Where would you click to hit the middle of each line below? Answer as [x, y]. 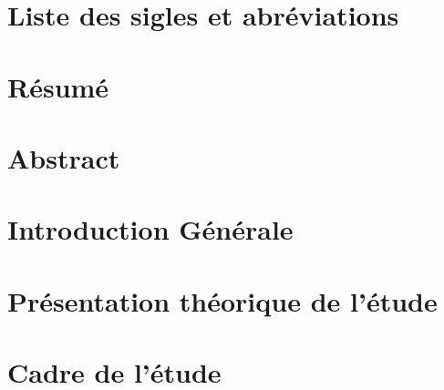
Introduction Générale [150, 229]
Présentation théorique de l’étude [222, 300]
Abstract [64, 157]
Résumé [58, 86]
